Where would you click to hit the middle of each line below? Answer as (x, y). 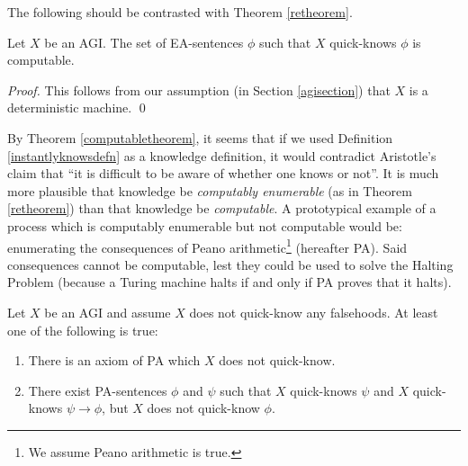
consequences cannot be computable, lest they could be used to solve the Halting (230, 264)
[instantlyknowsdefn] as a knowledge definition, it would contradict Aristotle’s (222, 155)
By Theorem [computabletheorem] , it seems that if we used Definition (200, 137)
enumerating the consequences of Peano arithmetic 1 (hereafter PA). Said (207, 246)
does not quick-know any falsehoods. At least (314, 312)
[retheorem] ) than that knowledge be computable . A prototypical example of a (222, 208)
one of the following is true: (83, 330)
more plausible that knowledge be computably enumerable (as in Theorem (210, 190)
